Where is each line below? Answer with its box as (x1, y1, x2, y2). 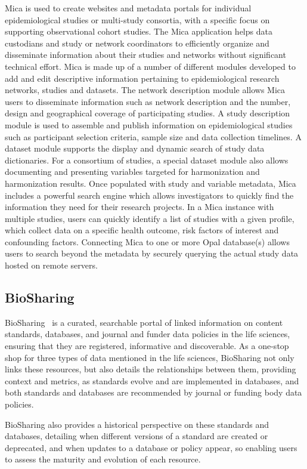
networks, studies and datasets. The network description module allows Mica (5, 84, 286, 96)
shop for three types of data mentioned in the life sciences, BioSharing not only (5, 351, 294, 363)
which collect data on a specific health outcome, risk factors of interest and (5, 224, 279, 236)
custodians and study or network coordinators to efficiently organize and (5, 36, 269, 49)
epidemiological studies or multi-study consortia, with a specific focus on (5, 13, 270, 26)
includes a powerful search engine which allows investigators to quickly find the (5, 189, 294, 201)
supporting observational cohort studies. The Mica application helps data (5, 25, 272, 38)
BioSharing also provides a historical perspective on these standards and (5, 418, 269, 430)
